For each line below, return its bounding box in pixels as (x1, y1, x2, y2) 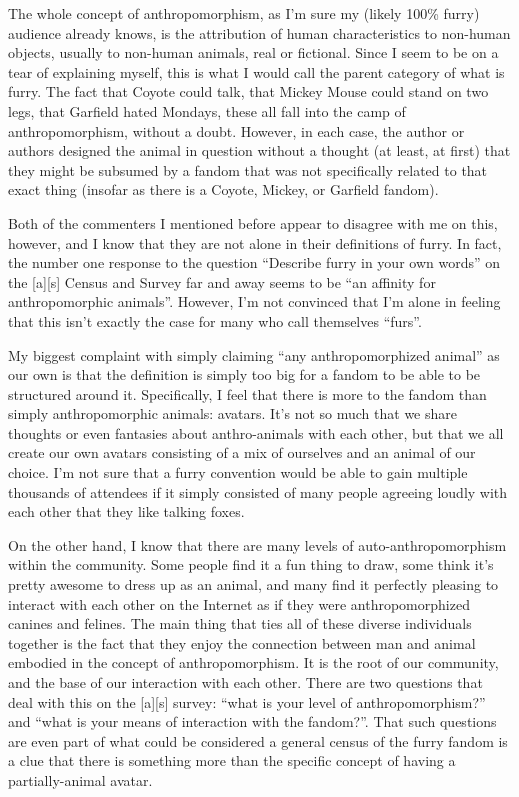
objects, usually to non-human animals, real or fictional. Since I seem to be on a (8, 42, 499, 63)
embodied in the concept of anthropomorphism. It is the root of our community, (8, 652, 499, 673)
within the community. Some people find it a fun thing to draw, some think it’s (8, 554, 494, 575)
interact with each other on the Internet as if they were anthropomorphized (8, 593, 470, 614)
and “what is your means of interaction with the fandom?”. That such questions (8, 711, 497, 732)
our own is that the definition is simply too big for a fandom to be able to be (8, 364, 481, 385)
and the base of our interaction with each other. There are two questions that (8, 672, 483, 692)
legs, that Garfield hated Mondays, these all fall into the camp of (8, 100, 406, 121)
